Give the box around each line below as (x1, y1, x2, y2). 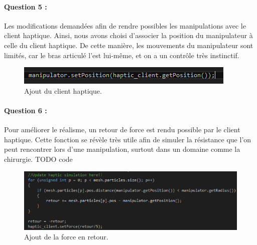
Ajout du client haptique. (24, 85, 102, 96)
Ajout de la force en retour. (24, 231, 108, 242)
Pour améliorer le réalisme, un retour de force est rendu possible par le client (4, 124, 240, 135)
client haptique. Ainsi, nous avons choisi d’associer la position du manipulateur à (4, 30, 253, 41)
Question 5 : (4, 1, 47, 12)
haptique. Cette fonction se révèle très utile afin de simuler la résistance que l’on (4, 134, 251, 144)
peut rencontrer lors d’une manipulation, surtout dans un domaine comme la (4, 144, 240, 154)
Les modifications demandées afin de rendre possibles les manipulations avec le (4, 20, 246, 31)
